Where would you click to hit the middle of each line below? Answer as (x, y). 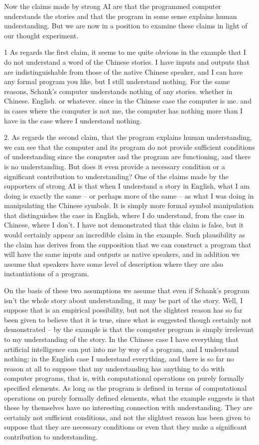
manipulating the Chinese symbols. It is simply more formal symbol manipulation (129, 205)
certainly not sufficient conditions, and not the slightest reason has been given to (127, 417)
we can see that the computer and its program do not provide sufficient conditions (129, 147)
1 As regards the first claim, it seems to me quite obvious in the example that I (125, 52)
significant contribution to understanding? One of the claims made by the (116, 176)
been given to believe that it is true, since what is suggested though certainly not (128, 319)
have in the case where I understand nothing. (73, 120)
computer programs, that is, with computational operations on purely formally (124, 378)
